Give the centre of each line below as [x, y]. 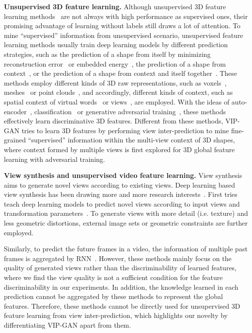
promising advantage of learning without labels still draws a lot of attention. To [122, 26]
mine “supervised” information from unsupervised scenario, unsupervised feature [124, 35]
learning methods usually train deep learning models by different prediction [116, 44]
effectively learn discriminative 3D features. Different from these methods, [114, 121]
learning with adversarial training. [55, 159]
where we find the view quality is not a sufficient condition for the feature [113, 277]
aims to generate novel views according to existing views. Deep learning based [120, 184]
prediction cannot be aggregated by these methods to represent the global [113, 296]
